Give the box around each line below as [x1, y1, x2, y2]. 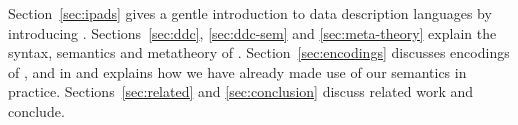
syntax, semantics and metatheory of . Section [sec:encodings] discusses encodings [8, 42, 510, 63]
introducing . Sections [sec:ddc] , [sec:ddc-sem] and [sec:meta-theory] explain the [8, 22, 497, 43]
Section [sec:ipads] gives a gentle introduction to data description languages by [8, 3, 492, 23]
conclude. [8, 100, 65, 121]
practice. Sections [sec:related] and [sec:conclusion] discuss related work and [8, 81, 474, 102]
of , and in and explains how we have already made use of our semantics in [8, 61, 467, 82]
